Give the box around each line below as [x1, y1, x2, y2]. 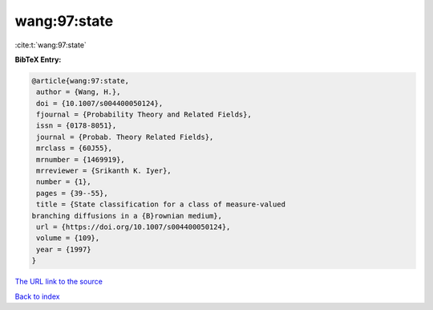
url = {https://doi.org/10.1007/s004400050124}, [36, 222, 231, 231]
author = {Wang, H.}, [36, 88, 121, 96]
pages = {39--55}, [36, 189, 108, 198]
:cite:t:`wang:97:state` [14, 40, 87, 50]
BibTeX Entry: [14, 55, 62, 64]
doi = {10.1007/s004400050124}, [36, 99, 164, 108]
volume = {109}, [36, 234, 100, 243]
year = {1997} [36, 245, 91, 254]
